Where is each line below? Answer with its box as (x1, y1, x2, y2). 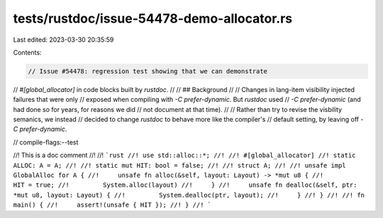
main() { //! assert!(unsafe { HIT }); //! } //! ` (13, 201, 212, 209)
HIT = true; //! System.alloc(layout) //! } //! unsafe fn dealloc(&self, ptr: (13, 181, 357, 189)
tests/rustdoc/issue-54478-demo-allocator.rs (13, 11, 293, 26)
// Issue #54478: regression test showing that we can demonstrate (28, 67, 268, 75)
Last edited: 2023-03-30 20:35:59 (13, 35, 114, 44)
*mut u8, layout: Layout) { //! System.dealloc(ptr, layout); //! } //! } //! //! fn (13, 191, 365, 199)
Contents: (13, 48, 42, 57)
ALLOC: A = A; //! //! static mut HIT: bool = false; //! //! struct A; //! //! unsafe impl (13, 161, 347, 169)
